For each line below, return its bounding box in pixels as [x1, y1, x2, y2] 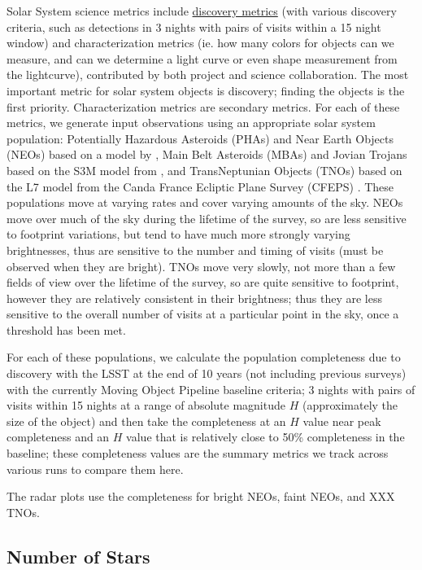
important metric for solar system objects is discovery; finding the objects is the [7, 81, 405, 99]
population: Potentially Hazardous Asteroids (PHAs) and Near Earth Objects [7, 129, 394, 147]
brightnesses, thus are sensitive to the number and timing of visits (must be [7, 241, 384, 258]
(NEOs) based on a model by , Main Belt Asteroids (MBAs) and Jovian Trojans [7, 146, 407, 163]
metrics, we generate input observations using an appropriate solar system [7, 114, 376, 131]
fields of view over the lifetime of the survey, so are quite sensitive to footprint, [7, 274, 399, 291]
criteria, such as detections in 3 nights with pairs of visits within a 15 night [7, 18, 381, 35]
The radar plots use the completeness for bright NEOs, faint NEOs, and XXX [7, 488, 395, 505]
